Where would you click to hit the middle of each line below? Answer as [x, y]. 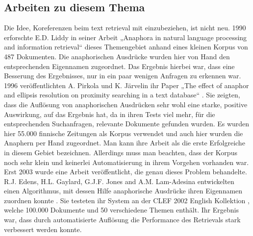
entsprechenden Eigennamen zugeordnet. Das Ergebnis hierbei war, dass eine [119, 66]
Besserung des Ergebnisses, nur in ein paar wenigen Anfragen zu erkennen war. [123, 76]
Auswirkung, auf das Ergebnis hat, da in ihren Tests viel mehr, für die [110, 114]
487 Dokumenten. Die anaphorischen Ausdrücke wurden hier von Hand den [117, 56]
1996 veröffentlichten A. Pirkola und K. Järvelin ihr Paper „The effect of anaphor [126, 85]
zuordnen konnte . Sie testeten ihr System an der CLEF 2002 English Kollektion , [127, 200]
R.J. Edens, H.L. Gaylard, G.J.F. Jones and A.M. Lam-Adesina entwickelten [119, 181]
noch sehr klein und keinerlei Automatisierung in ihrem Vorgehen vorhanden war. [126, 162]
